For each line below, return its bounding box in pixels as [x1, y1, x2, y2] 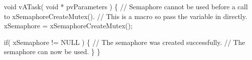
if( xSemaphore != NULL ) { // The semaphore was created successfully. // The [4, 37, 245, 47]
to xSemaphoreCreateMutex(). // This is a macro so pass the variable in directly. [4, 11, 248, 21]
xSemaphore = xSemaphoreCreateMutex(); [4, 20, 133, 31]
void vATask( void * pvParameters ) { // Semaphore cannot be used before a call [4, 1, 248, 11]
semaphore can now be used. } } [4, 46, 100, 57]
